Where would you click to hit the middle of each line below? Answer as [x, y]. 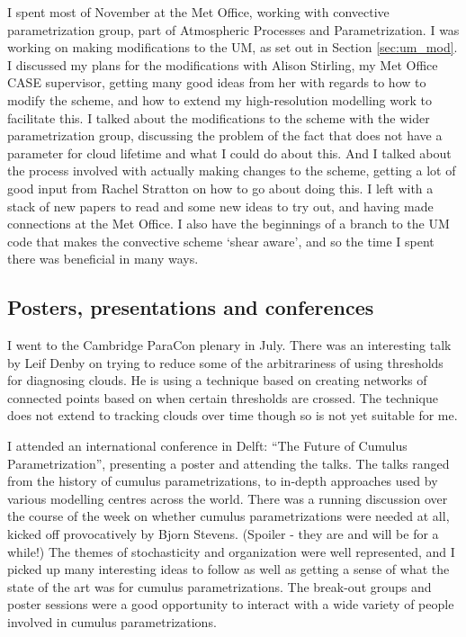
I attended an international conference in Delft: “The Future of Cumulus [207, 446]
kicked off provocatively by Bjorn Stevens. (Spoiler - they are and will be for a [223, 534]
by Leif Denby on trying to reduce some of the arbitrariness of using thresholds [225, 362]
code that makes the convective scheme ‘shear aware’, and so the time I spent [221, 241]
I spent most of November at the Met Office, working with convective [198, 12]
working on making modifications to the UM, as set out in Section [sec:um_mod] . [233, 47]
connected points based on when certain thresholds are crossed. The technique [223, 397]
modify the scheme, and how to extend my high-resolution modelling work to [220, 99]
